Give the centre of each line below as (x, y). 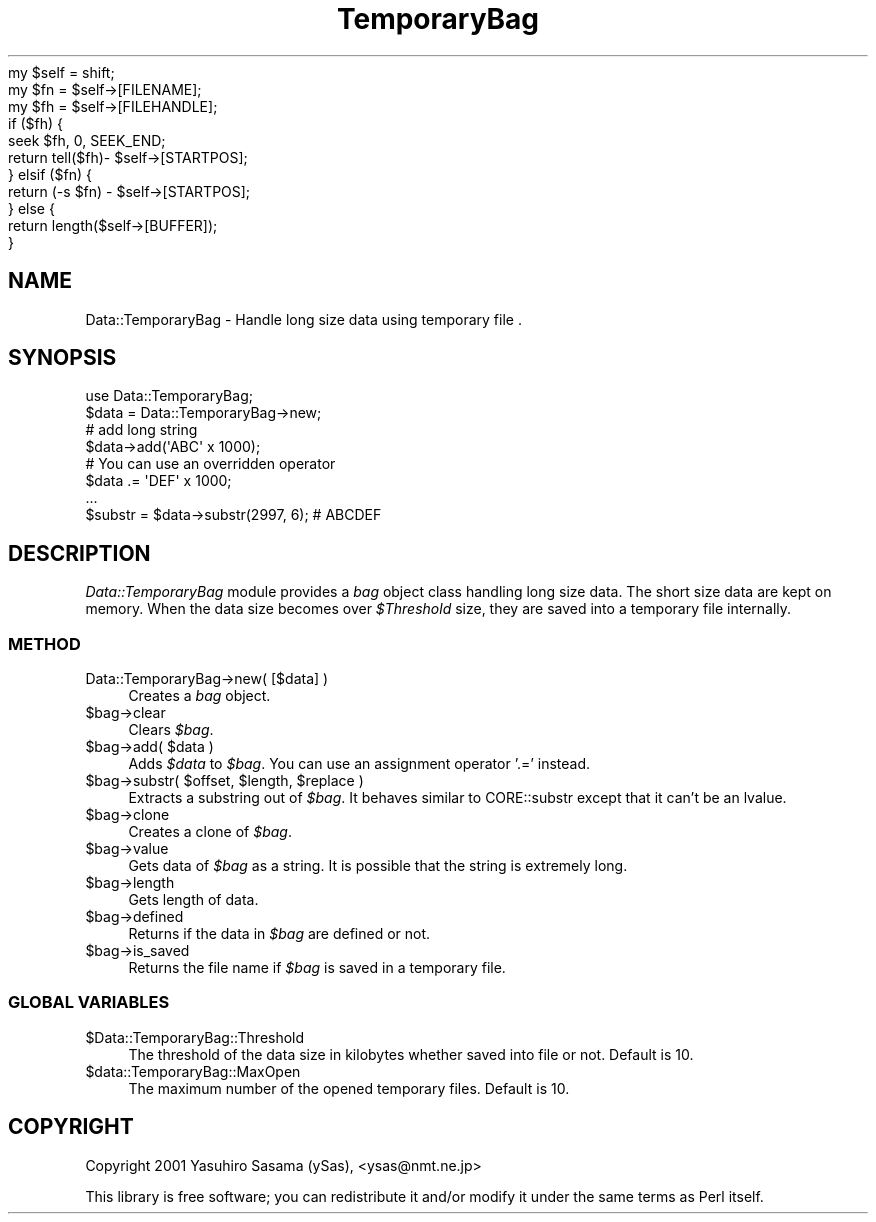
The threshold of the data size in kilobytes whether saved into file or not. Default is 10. (411, 1054)
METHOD (44, 643)
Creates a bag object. (199, 696)
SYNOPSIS (62, 358)
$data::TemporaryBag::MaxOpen (193, 1071)
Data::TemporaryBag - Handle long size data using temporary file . (303, 319)
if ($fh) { (36, 123)
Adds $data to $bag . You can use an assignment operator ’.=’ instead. (359, 764)
